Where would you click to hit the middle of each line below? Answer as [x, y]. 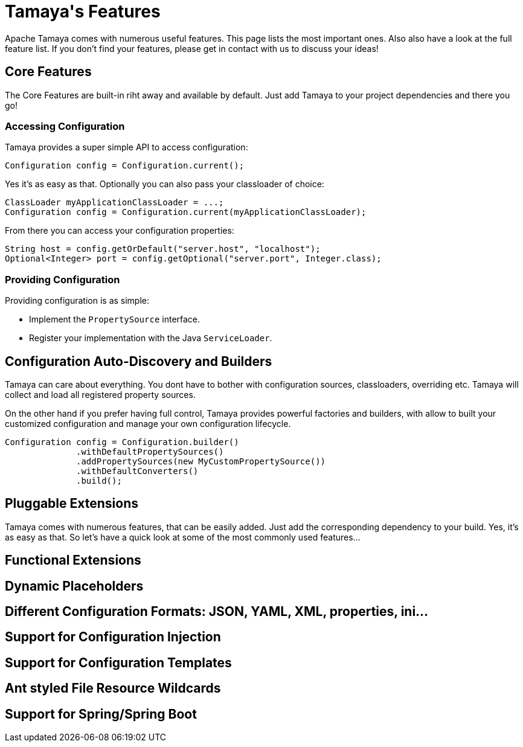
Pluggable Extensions [72, 504]
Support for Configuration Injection [113, 637]
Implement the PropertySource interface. [115, 319]
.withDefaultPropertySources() [150, 451]
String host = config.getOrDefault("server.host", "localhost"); [163, 249]
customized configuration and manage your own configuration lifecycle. [148, 423]
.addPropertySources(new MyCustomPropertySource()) [201, 461]
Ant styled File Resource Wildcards [113, 688]
